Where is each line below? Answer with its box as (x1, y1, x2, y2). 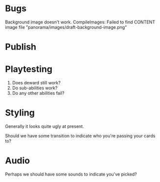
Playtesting (5, 64, 53, 75)
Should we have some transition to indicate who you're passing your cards (5, 133, 156, 139)
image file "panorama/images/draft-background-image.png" (5, 24, 127, 30)
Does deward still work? (12, 80, 61, 86)
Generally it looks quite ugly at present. (5, 123, 84, 129)
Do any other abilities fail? (12, 90, 65, 96)
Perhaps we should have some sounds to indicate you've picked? (5, 171, 137, 177)
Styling (5, 107, 35, 119)
